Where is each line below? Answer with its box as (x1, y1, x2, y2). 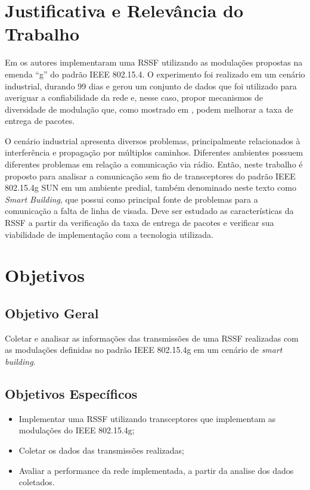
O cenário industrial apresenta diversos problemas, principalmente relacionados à (5, 134, 300, 147)
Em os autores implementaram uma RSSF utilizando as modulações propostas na (5, 56, 303, 69)
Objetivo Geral (5, 303, 99, 322)
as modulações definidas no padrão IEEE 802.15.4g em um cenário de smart (5, 343, 283, 356)
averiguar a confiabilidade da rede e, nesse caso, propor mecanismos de (5, 91, 263, 104)
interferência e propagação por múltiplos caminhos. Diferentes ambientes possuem (5, 146, 303, 159)
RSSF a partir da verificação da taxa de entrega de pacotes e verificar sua (5, 216, 274, 229)
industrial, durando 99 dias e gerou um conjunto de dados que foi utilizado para (5, 79, 297, 92)
